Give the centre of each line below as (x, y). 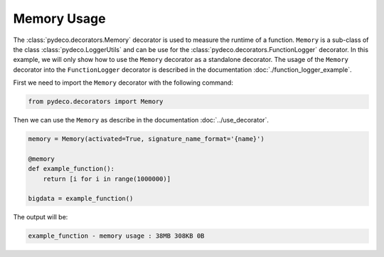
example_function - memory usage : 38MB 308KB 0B (116, 236)
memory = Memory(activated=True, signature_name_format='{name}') (146, 139)
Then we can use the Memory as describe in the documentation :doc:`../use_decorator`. (141, 120)
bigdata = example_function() (81, 199)
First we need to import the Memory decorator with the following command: (123, 83)
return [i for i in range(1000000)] (107, 179)
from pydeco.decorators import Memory (96, 102)
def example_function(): (71, 169)
